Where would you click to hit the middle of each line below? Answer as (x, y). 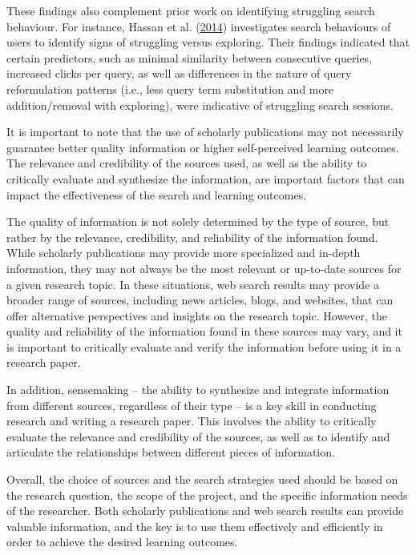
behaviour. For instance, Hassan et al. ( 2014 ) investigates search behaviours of (199, 26)
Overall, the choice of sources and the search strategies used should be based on (202, 479)
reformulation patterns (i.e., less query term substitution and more (170, 88)
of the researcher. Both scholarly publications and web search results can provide (205, 511)
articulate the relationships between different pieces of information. (171, 452)
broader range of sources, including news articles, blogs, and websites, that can (200, 300)
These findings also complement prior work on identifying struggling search (191, 10)
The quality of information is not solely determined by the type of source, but (198, 221)
